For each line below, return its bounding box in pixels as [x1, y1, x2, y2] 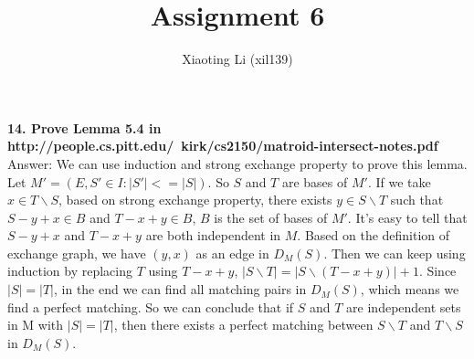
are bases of [281, 172, 348, 191]
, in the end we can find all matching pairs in [54, 280, 307, 299]
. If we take [367, 172, 431, 191]
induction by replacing [7, 261, 132, 280]
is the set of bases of [214, 207, 328, 227]
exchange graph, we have [7, 243, 146, 262]
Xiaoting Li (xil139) [182, 49, 293, 69]
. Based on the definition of [297, 226, 450, 245]
